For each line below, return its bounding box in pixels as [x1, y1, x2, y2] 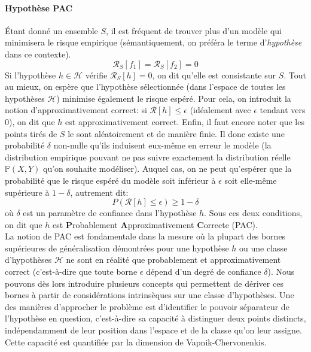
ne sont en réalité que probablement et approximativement [66, 253, 281, 266]
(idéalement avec [190, 104, 251, 116]
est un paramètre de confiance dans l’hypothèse [23, 207, 197, 219]
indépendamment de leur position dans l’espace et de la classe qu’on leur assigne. [5, 324, 302, 336]
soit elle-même [224, 174, 277, 186]
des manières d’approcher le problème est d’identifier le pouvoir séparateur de [5, 300, 289, 312]
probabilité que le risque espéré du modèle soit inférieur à [5, 174, 216, 186]
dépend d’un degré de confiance [146, 265, 261, 278]
